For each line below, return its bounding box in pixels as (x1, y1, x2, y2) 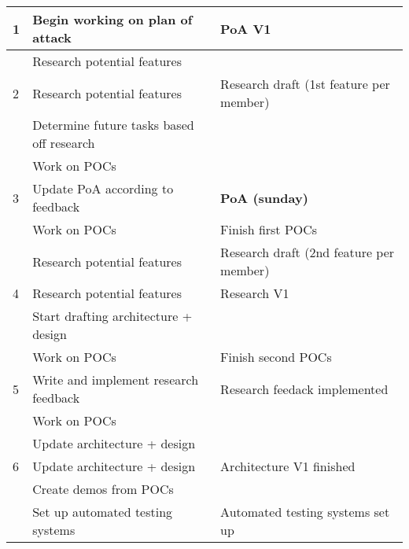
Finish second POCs (220, 348, 332, 366)
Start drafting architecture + (32, 307, 193, 325)
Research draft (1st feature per (220, 75, 390, 93)
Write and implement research (32, 370, 199, 389)
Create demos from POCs (32, 480, 174, 498)
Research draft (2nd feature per (220, 243, 395, 261)
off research (32, 134, 95, 152)
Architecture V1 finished (220, 457, 356, 475)
